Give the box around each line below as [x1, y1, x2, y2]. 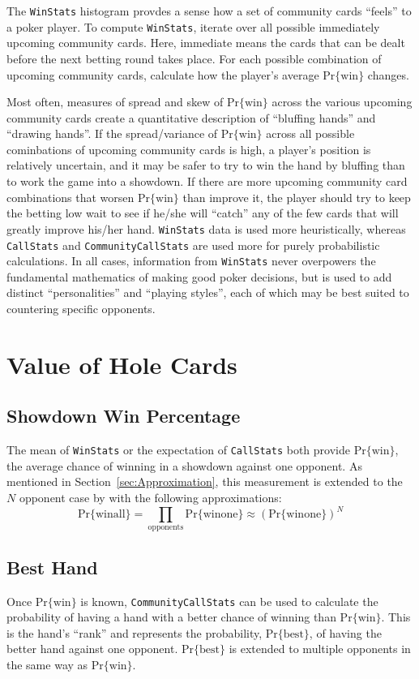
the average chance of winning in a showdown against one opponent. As [6, 457, 362, 474]
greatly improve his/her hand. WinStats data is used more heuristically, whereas [6, 220, 406, 237]
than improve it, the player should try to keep [182, 188, 411, 205]
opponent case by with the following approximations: [19, 489, 282, 506]
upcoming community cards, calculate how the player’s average [6, 66, 319, 83]
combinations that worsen [6, 188, 135, 205]
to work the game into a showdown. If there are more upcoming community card [6, 173, 408, 190]
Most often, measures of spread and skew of [6, 93, 224, 110]
